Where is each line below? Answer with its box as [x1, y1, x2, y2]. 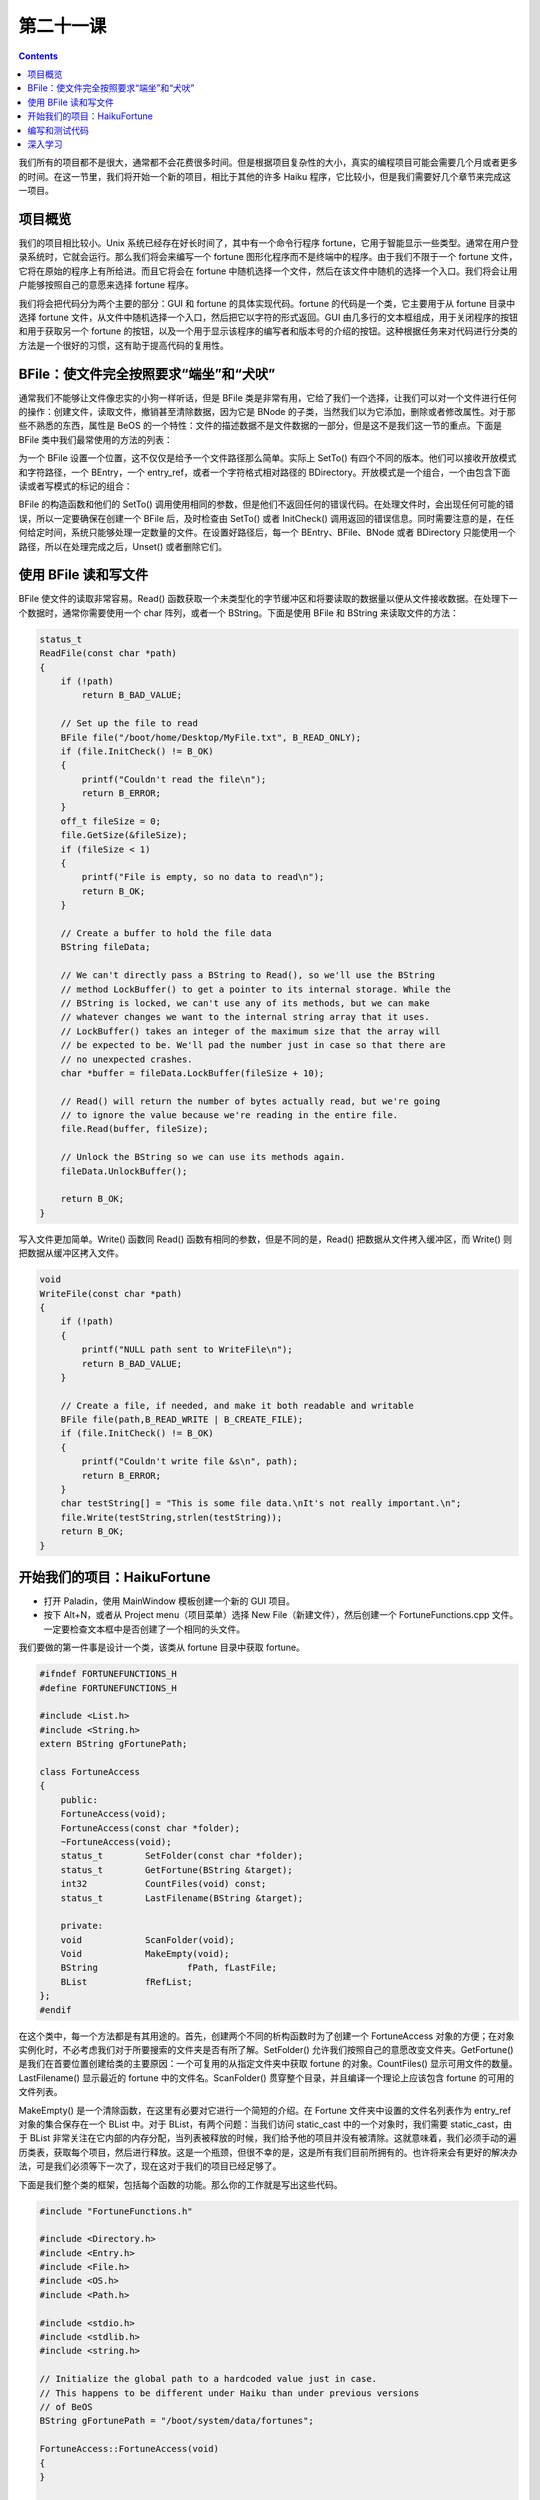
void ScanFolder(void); [60, 1934, 235, 1945]
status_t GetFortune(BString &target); [60, 1864, 294, 1875]
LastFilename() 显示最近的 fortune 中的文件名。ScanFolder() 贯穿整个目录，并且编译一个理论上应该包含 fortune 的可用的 [18, 2071, 515, 2084]
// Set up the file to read [60, 718, 199, 729]
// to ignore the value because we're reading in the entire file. [60, 1110, 399, 1121]
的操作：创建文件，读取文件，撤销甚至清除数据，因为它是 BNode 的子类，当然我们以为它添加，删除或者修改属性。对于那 [18, 406, 516, 417]
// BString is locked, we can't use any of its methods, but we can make [60, 997, 430, 1009]
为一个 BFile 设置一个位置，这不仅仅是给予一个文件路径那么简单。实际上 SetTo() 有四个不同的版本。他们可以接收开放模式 [18, 452, 517, 464]
